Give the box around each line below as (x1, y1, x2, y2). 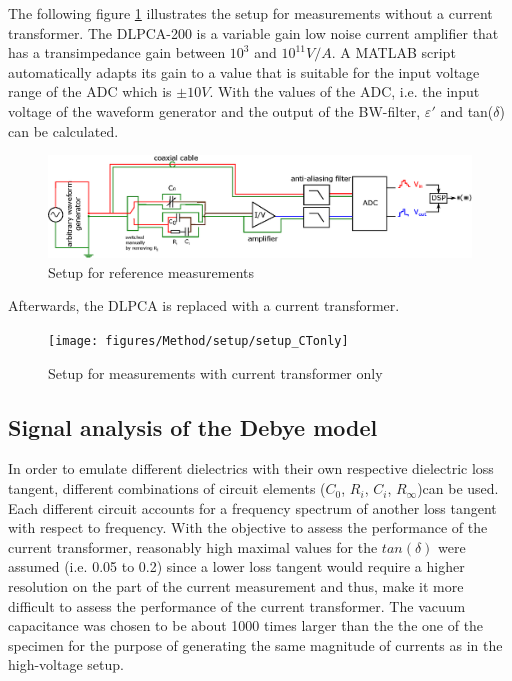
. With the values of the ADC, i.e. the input (209, 81, 480, 102)
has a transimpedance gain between (8, 42, 226, 63)
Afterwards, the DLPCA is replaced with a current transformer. (8, 295, 400, 316)
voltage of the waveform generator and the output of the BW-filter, (8, 100, 421, 121)
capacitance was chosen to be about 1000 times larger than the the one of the (8, 615, 484, 636)
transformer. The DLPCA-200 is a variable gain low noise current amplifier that (8, 22, 499, 43)
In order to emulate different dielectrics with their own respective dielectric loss (8, 458, 494, 479)
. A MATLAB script (331, 42, 456, 63)
